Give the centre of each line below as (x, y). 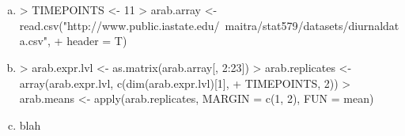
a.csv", (35, 41)
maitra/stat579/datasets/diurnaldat (312, 25)
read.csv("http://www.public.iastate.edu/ (119, 25)
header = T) (97, 41)
